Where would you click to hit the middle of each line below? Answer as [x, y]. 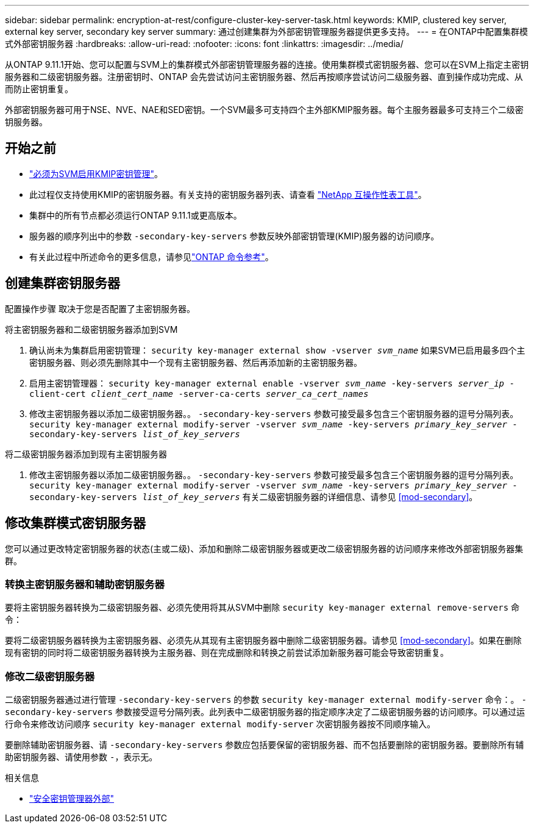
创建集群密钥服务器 [62, 283]
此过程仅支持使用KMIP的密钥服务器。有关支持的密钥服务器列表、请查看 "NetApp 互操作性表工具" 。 [228, 194]
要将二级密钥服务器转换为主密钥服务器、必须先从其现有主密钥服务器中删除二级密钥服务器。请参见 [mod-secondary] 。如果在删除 [263, 641]
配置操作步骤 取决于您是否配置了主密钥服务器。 [100, 308]
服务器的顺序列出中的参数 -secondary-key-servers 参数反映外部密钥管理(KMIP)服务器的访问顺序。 [234, 236]
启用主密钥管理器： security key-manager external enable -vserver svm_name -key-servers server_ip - [272, 383]
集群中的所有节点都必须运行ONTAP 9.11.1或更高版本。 [136, 215]
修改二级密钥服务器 [50, 676]
